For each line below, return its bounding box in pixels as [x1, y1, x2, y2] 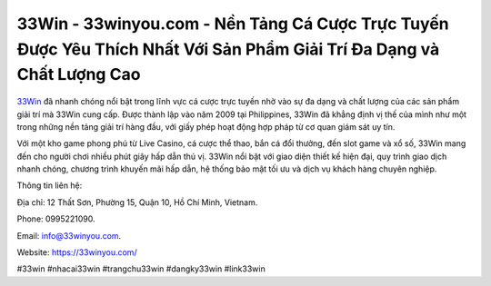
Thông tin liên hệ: [16, 180, 83, 191]
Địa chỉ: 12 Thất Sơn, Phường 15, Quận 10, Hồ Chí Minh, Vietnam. [16, 196, 258, 208]
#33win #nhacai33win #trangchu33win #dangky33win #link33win [16, 263, 266, 274]
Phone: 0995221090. [16, 213, 95, 224]
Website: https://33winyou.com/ [16, 247, 137, 258]
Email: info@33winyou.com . [16, 230, 122, 241]
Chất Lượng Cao [16, 64, 141, 85]
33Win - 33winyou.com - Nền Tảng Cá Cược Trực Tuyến [16, 14, 449, 34]
